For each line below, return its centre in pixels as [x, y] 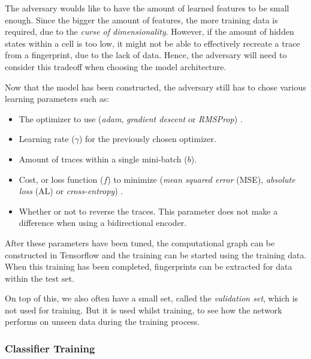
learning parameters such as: [57, 99]
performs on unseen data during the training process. [102, 322]
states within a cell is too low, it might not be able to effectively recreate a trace [153, 43]
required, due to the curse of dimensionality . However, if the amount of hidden [150, 31]
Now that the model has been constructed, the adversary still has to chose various [155, 87]
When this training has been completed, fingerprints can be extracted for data [149, 266]
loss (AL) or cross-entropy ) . [71, 191]
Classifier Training [50, 348]
